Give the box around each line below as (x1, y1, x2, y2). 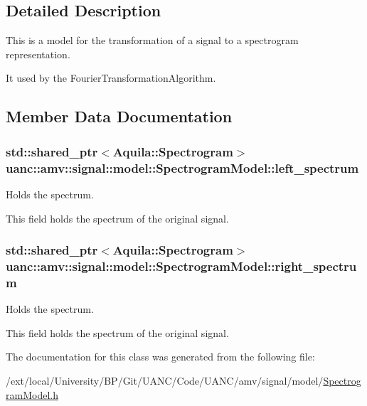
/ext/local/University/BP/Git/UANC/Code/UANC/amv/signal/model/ (6, 373, 324, 388)
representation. (6, 46, 70, 61)
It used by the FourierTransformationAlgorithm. (6, 70, 216, 85)
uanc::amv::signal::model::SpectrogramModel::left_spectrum (6, 159, 359, 176)
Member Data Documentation (6, 105, 233, 127)
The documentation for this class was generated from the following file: (6, 349, 315, 364)
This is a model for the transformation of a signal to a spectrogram (6, 33, 299, 48)
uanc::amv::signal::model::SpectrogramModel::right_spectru (6, 257, 357, 274)
